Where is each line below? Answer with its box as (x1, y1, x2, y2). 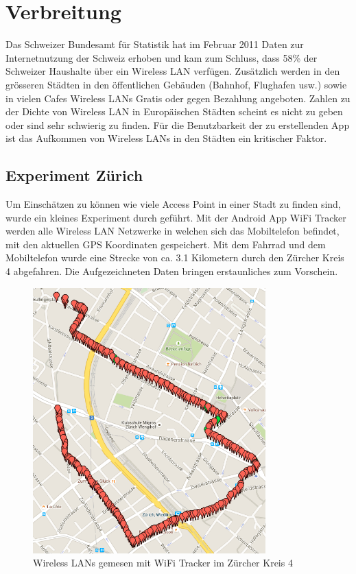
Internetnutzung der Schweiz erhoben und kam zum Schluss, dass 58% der (5, 50, 318, 64)
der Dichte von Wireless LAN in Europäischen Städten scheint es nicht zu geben (5, 104, 343, 119)
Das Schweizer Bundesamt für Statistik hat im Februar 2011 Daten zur (5, 37, 304, 51)
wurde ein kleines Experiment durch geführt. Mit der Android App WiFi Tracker (5, 210, 346, 224)
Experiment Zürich (5, 165, 143, 186)
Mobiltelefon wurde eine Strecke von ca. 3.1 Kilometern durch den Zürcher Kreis (5, 250, 344, 265)
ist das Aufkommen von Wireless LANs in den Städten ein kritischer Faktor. (5, 131, 327, 145)
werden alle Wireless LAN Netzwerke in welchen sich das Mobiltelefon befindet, (5, 224, 340, 238)
